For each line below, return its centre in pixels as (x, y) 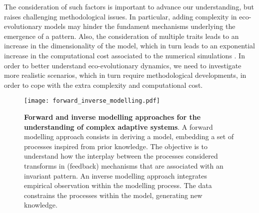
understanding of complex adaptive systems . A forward (118, 126)
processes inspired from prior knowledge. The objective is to (116, 146)
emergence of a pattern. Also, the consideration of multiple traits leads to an (121, 36)
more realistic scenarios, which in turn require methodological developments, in (125, 75)
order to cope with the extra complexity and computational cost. (103, 85)
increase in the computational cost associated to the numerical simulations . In (124, 55)
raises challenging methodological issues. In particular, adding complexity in (120, 16)
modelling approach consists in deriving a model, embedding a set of (129, 136)
